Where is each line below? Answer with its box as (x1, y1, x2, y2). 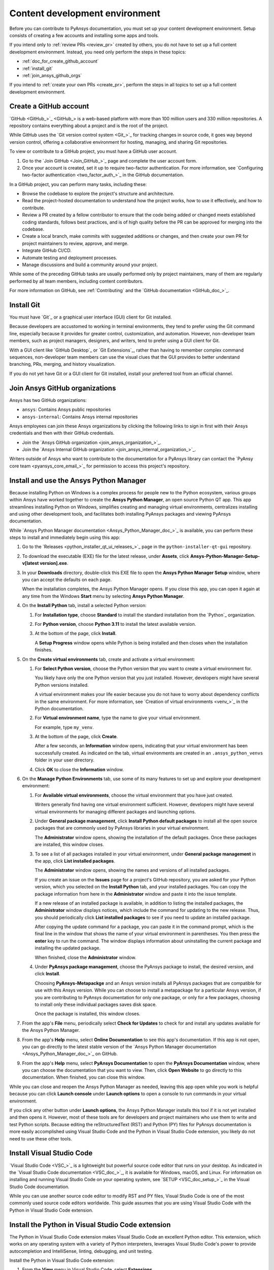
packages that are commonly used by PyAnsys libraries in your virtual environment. (35, 825, 210, 831)
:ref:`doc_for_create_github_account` (22, 58, 99, 65)
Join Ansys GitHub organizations (9, 384, 116, 392)
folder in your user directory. (35, 757, 95, 763)
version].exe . (40, 560, 68, 566)
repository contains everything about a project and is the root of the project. (9, 122, 168, 129)
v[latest (22, 560, 39, 566)
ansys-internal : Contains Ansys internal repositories (22, 414, 138, 420)
